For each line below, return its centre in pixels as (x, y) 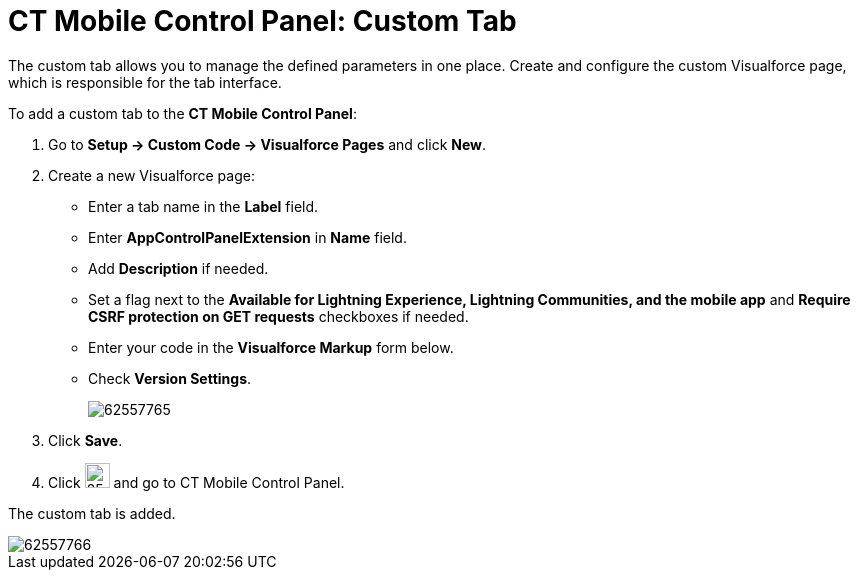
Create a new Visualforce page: (151, 175)
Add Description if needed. (178, 268)
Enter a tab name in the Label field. (203, 206)
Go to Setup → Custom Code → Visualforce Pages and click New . (267, 144)
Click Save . (85, 440)
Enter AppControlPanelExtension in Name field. (247, 237)
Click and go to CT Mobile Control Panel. (196, 482)
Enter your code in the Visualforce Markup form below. (271, 347)
